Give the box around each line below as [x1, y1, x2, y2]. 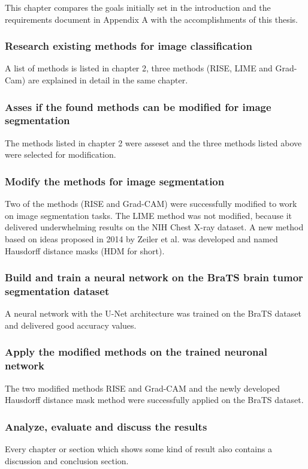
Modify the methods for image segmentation [5, 173, 225, 188]
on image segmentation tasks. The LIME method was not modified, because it [5, 209, 292, 221]
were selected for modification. [5, 148, 116, 161]
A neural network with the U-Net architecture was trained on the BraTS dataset [5, 307, 301, 320]
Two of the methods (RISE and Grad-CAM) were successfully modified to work [5, 197, 297, 210]
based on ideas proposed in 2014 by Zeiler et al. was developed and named [5, 232, 278, 245]
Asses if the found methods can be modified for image [5, 99, 271, 114]
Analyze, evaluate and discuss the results [5, 419, 207, 434]
